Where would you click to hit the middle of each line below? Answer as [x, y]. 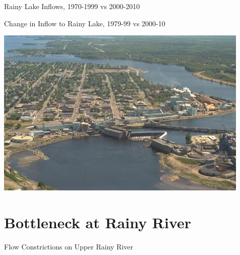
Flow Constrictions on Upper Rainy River [69, 246]
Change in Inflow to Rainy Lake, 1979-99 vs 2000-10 [85, 23]
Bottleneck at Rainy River [98, 222]
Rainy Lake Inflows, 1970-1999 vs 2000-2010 [72, 6]
